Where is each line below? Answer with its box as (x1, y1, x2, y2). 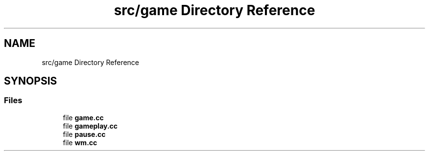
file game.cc (63, 113, 104, 122)
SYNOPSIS (4, 75, 57, 88)
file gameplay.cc (63, 121, 118, 130)
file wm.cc (63, 138, 97, 147)
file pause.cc (63, 130, 106, 138)
